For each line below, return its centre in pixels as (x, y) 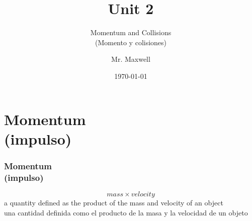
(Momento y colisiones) (131, 42)
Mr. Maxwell (131, 59)
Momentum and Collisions (131, 32)
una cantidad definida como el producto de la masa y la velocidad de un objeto (126, 212)
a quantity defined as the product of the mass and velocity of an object (114, 203)
